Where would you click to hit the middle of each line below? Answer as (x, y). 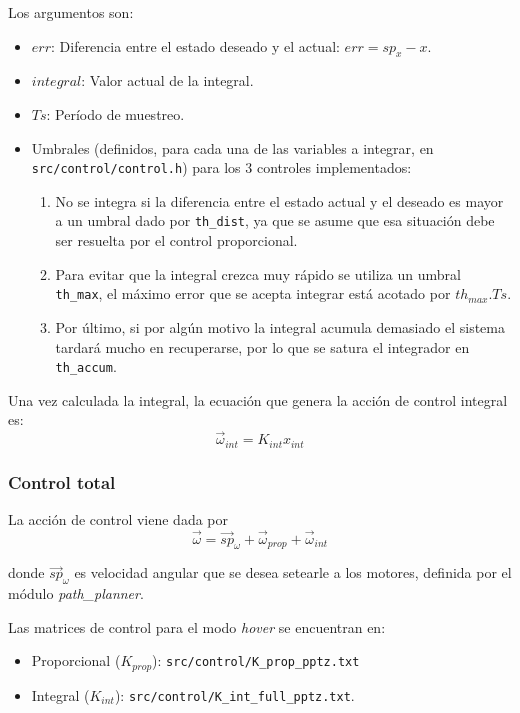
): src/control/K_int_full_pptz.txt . (234, 694)
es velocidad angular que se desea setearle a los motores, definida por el (293, 572)
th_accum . (86, 366)
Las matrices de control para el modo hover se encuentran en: (197, 626)
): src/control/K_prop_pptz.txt (256, 660)
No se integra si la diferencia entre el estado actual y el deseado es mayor (279, 200)
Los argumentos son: (71, 12)
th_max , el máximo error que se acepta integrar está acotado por (253, 293)
